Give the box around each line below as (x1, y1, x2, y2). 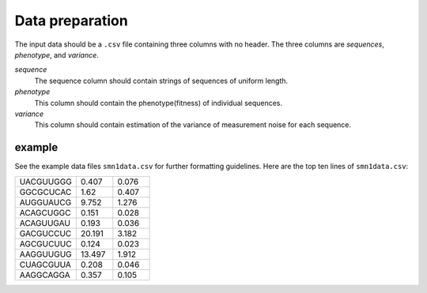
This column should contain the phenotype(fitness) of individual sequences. (34, 98, 283, 107)
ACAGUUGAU (19, 217, 71, 228)
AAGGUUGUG (19, 249, 72, 260)
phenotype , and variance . (14, 50, 99, 59)
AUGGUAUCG (19, 197, 72, 208)
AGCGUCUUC (19, 238, 72, 249)
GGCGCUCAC (19, 186, 72, 197)
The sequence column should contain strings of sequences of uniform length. (34, 76, 289, 85)
